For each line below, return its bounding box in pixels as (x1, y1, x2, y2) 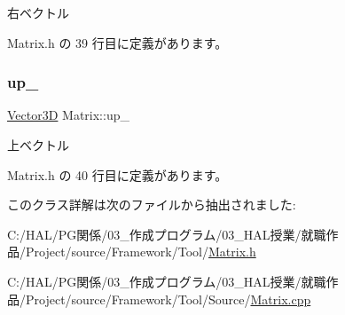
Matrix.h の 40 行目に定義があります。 (7, 165, 228, 184)
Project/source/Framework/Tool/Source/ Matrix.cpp (25, 289, 311, 308)
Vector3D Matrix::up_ (7, 106, 129, 124)
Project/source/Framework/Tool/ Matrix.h (25, 242, 256, 261)
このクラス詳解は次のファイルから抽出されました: (7, 195, 296, 214)
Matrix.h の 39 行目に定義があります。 (7, 33, 228, 51)
